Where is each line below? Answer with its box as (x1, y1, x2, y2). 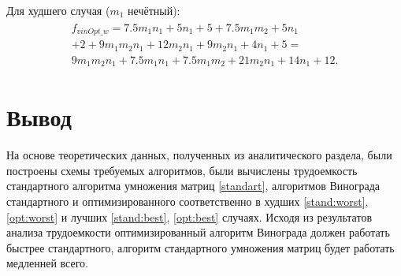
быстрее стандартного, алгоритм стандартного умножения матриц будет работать (6, 239, 395, 255)
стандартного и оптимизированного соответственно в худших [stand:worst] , (6, 192, 369, 209)
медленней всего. (6, 255, 88, 271)
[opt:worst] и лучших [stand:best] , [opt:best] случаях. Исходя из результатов (6, 208, 373, 225)
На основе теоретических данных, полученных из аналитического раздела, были (6, 147, 392, 163)
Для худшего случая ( (6, 2, 110, 18)
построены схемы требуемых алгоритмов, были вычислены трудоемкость (6, 162, 358, 178)
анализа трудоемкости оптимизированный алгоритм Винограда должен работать (6, 224, 390, 241)
